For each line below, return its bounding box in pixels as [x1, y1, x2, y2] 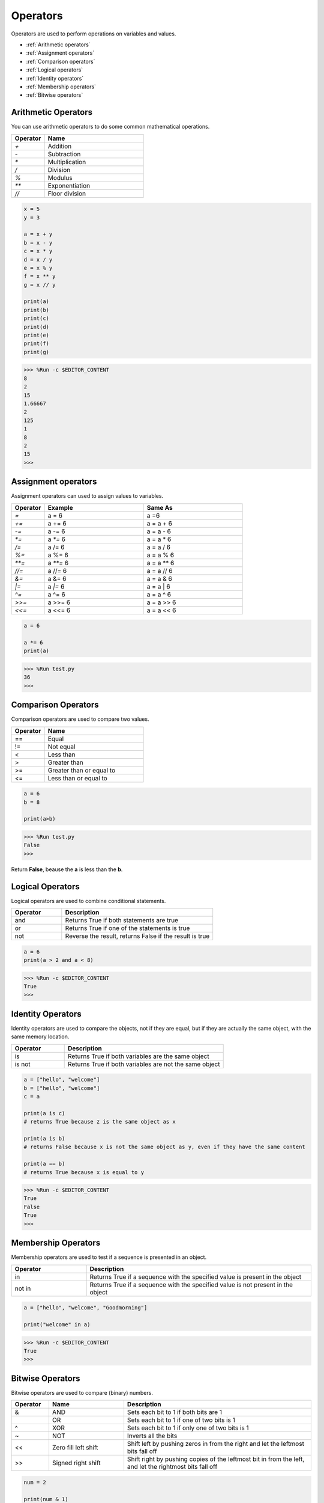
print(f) [23, 340, 50, 347]
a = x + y [23, 231, 53, 237]
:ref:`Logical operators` [26, 66, 83, 73]
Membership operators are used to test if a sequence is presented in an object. [11, 1254, 207, 1261]
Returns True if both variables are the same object [68, 1052, 209, 1061]
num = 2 [23, 1479, 46, 1486]
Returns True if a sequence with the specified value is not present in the [89, 1281, 293, 1289]
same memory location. [11, 1033, 70, 1040]
